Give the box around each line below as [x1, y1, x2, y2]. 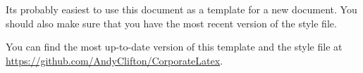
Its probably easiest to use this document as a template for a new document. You [6, 2, 357, 16]
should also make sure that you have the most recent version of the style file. [6, 15, 337, 30]
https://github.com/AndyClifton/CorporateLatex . [6, 53, 223, 67]
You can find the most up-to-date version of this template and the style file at [6, 39, 343, 54]
